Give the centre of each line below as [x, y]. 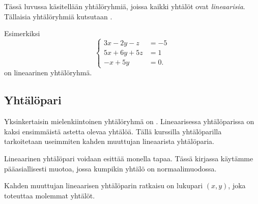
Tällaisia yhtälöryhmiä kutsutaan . [58, 16]
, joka [237, 185]
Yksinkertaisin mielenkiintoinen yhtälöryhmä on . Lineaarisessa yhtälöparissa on [129, 121]
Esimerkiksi [22, 33]
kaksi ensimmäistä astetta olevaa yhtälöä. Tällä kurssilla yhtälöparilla [113, 131]
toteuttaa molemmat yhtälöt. [50, 195]
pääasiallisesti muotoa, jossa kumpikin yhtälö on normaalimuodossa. [110, 168]
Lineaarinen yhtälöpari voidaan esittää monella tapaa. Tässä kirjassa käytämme [129, 158]
